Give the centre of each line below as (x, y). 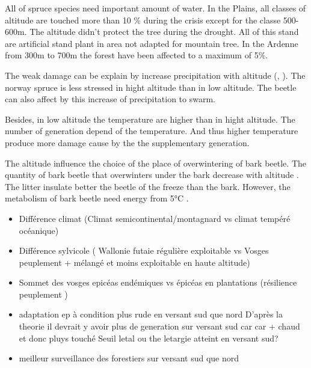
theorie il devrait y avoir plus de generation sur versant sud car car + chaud (159, 326)
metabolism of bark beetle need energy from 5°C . (97, 198)
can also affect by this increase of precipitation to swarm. (110, 99)
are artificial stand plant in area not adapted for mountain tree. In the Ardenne (152, 43)
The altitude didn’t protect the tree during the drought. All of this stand (164, 32)
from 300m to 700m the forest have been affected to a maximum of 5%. (137, 55)
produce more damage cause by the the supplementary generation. (127, 142)
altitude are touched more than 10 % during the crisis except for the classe (143, 20)
